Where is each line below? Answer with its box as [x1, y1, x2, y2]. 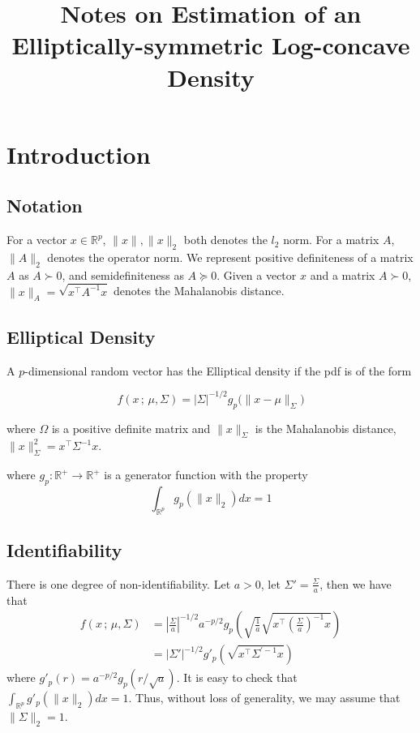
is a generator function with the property [104, 466, 308, 483]
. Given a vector [216, 266, 297, 283]
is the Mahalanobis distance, [255, 419, 396, 436]
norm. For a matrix [283, 231, 379, 248]
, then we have [319, 575, 392, 592]
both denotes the [183, 231, 268, 248]
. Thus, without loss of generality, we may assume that [128, 689, 401, 706]
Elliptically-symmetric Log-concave [11, 28, 410, 62]
